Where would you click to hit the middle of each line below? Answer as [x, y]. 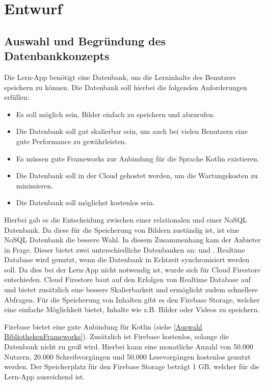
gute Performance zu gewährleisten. [71, 141]
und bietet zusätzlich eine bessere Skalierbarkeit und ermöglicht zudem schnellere [131, 290]
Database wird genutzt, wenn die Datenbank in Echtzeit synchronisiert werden [127, 259]
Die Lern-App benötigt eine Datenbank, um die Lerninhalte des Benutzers [120, 77]
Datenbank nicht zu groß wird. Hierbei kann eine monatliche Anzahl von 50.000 [129, 347]
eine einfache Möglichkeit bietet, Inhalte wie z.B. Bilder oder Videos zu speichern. [132, 309]
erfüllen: [17, 97]
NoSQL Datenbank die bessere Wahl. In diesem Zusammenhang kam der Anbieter [132, 240]
